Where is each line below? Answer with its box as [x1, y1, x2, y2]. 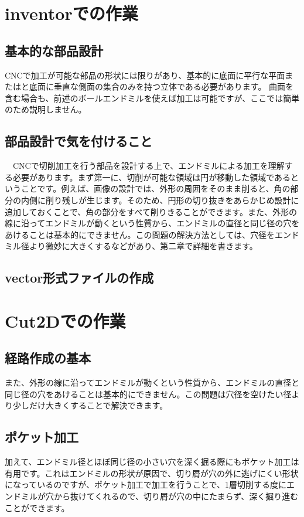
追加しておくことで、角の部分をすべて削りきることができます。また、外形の [5, 205, 297, 217]
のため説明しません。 [5, 103, 87, 115]
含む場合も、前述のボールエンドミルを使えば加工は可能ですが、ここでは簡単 [5, 91, 300, 104]
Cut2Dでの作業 [5, 308, 126, 332]
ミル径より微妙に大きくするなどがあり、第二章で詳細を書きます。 [5, 240, 258, 252]
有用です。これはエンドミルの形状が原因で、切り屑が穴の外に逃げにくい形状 [5, 467, 299, 479]
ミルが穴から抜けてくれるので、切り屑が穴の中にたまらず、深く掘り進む [21, 490, 299, 502]
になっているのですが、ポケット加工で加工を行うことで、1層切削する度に [5, 478, 287, 491]
